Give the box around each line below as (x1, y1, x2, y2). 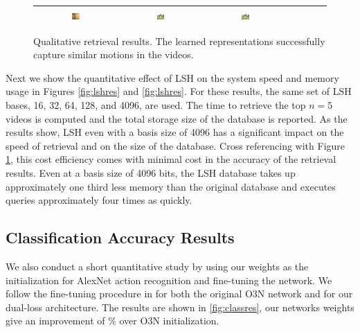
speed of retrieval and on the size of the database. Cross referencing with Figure (6, 138, 345, 152)
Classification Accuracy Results (6, 227, 235, 248)
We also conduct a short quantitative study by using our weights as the (6, 259, 309, 273)
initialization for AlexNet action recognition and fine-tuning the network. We (6, 272, 332, 287)
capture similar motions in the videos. (33, 47, 194, 62)
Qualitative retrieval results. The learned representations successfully (33, 33, 325, 48)
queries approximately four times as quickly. (6, 193, 192, 207)
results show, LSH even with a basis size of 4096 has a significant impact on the (6, 125, 344, 139)
